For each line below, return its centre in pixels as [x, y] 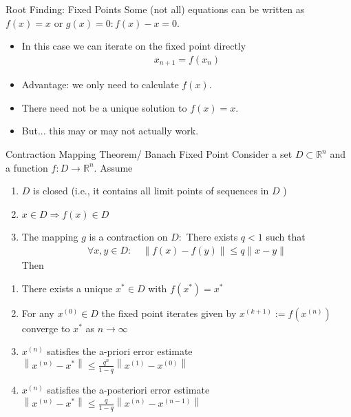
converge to [46, 328]
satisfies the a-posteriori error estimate [128, 389]
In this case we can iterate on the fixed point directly [134, 46]
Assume [116, 167]
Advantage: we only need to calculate [100, 84]
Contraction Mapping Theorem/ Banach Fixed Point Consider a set [149, 154]
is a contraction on [128, 237]
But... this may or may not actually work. [110, 131]
